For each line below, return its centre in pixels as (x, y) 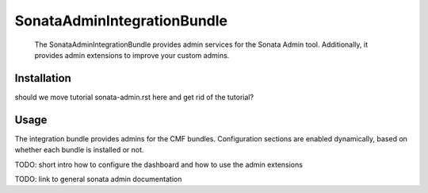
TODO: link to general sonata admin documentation (98, 179)
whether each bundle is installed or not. (79, 150)
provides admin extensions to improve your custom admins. (132, 55)
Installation (43, 78)
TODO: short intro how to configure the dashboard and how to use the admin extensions (159, 164)
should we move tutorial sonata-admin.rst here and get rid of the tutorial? (134, 97)
